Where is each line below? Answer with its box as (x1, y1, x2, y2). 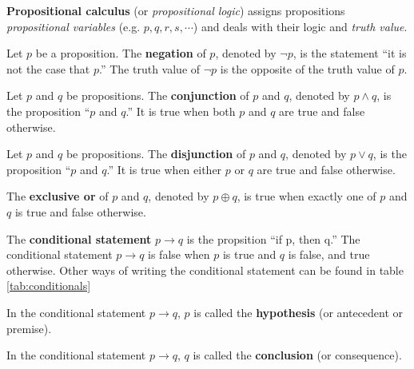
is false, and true (288, 246, 370, 263)
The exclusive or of (6, 188, 109, 204)
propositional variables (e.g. (6, 18, 141, 34)
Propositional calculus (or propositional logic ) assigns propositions (6, 2, 345, 18)
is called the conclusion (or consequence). (193, 347, 402, 363)
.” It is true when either (106, 161, 222, 177)
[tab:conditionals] (6, 277, 91, 294)
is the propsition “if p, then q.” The (186, 230, 360, 247)
